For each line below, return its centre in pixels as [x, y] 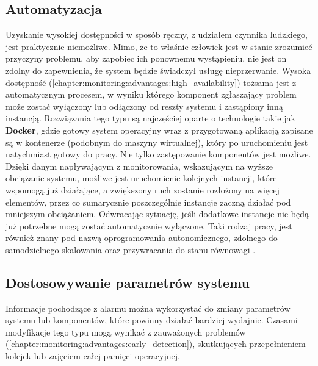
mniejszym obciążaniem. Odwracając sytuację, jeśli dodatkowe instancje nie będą [157, 214]
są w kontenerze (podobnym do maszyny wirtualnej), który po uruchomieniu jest [157, 142]
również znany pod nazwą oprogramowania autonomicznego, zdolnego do [142, 238]
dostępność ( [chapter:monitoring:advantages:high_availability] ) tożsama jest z [151, 82]
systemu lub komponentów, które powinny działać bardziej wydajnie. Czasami [152, 320]
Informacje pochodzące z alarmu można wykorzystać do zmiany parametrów [148, 308]
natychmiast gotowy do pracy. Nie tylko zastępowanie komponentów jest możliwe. [158, 154]
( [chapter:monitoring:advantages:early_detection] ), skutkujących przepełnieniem [156, 344]
